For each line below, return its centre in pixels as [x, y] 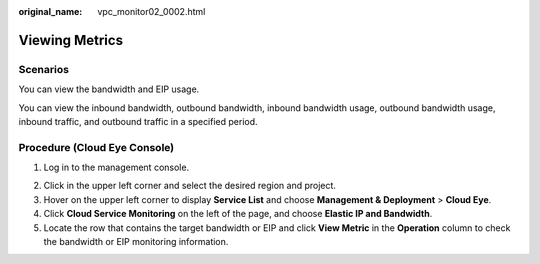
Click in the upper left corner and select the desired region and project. [190, 186]
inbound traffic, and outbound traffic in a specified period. [138, 121]
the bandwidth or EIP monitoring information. [136, 242]
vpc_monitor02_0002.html [151, 11]
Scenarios [44, 69]
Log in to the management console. [116, 167]
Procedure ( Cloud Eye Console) [96, 147]
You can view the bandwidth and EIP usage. [109, 89]
